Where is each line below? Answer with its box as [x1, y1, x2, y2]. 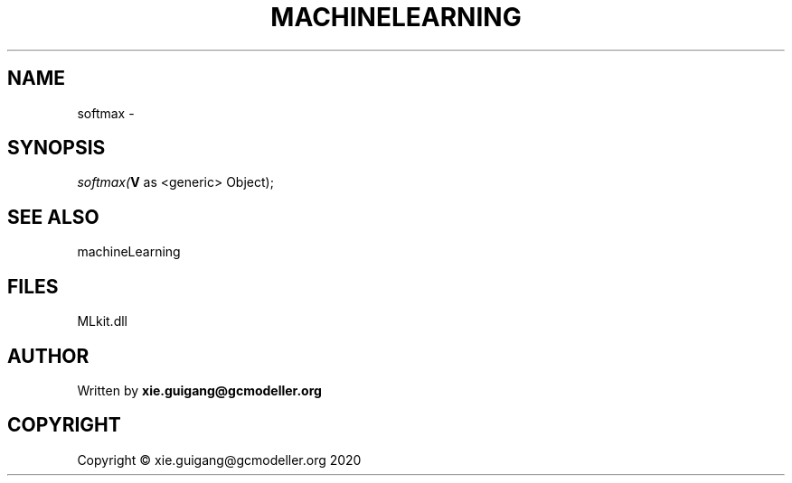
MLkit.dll [77, 313, 127, 330]
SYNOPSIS [7, 136, 106, 160]
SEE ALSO [7, 205, 99, 228]
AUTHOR [7, 344, 90, 367]
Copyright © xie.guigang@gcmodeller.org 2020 [77, 451, 362, 468]
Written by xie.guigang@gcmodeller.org [77, 382, 322, 398]
